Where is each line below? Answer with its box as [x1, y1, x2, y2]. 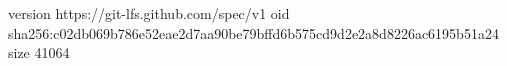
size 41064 [8, 42, 70, 63]
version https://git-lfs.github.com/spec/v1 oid [8, 3, 290, 23]
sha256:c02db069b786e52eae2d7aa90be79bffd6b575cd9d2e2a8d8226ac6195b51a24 [8, 22, 499, 43]
